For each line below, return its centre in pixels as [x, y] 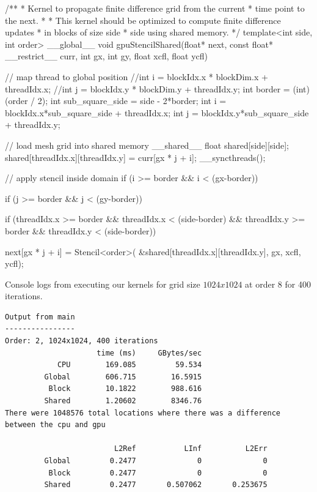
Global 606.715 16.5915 [123, 377]
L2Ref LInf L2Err [191, 449]
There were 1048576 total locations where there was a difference [143, 413]
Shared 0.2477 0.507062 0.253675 [156, 485]
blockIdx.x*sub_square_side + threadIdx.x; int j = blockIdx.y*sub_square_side [157, 112]
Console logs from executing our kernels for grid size [103, 284]
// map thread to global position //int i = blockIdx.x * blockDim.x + [137, 76]
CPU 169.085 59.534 [129, 365]
